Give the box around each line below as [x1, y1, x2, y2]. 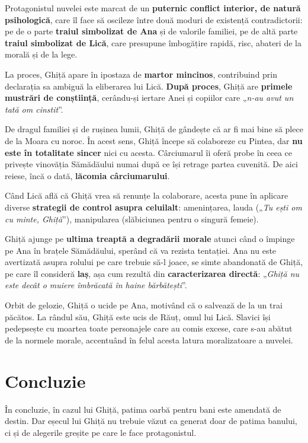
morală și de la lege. [5, 48, 78, 60]
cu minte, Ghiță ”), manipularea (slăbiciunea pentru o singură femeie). [5, 212, 259, 225]
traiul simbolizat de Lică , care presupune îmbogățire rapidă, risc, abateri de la [5, 36, 301, 49]
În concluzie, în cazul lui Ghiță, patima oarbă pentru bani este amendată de [5, 403, 281, 415]
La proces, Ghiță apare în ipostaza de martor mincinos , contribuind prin [5, 68, 278, 80]
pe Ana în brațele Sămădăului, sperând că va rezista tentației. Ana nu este [5, 244, 277, 256]
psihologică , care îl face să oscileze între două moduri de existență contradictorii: [5, 13, 303, 26]
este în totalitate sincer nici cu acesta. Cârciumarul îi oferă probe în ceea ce [5, 146, 293, 158]
